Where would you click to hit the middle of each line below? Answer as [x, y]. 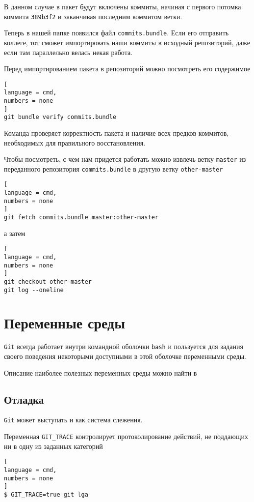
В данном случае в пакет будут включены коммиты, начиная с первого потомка [123, 6]
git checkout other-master [48, 281]
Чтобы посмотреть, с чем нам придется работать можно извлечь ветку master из [125, 159]
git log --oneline [34, 290]
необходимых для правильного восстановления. [75, 142]
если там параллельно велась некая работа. [68, 52]
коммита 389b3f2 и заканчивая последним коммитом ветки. [93, 16]
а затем [15, 233]
